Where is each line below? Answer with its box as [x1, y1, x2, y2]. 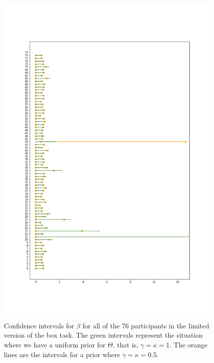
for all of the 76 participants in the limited [82, 320, 210, 330]
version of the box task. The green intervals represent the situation [4, 330, 203, 340]
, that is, [113, 339, 139, 349]
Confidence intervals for [4, 320, 74, 330]
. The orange [169, 339, 208, 349]
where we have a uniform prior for [4, 339, 106, 349]
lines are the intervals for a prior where [4, 349, 120, 359]
